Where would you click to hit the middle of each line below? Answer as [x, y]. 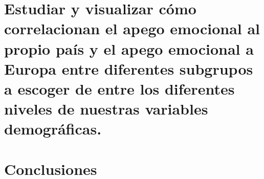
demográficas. [53, 129]
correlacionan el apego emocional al [132, 28]
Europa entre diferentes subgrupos [129, 68]
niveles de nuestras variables [106, 109]
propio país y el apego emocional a [129, 48]
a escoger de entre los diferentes [119, 88]
